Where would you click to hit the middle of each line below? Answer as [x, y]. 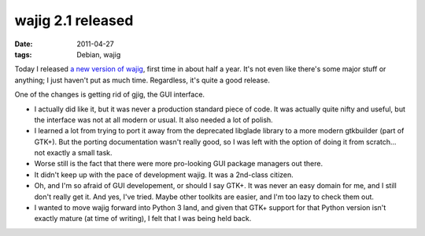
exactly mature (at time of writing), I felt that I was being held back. [143, 219]
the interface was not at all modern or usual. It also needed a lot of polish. [153, 120]
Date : [24, 44]
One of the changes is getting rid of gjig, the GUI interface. [109, 95]
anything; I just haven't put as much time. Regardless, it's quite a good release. [142, 80]
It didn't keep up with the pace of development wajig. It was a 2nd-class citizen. [164, 174]
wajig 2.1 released [74, 20]
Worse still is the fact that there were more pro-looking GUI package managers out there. [178, 164]
